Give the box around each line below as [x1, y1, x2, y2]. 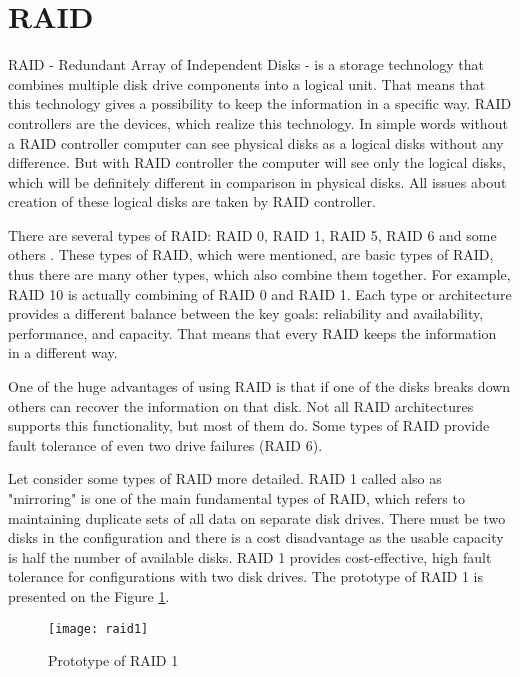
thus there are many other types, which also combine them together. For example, [8, 264, 511, 285]
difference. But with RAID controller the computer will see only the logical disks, [8, 152, 506, 173]
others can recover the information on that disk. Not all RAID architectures [8, 395, 474, 416]
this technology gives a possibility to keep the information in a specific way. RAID [8, 93, 512, 114]
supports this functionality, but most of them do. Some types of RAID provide [8, 415, 490, 436]
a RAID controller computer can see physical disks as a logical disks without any [8, 132, 504, 153]
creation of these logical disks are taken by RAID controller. [8, 191, 376, 212]
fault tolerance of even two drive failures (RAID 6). [8, 434, 323, 455]
